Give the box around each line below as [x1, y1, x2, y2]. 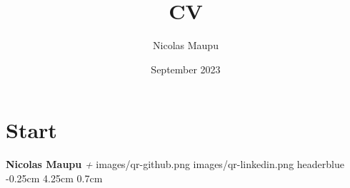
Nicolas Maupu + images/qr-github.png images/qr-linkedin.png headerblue [6, 157, 344, 172]
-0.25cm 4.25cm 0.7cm [6, 170, 103, 185]
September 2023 [151, 61, 221, 76]
